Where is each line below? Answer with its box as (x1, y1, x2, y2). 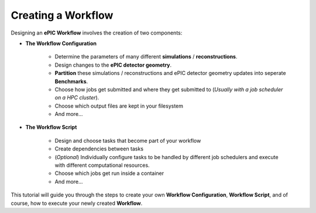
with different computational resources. (54, 162, 150, 169)
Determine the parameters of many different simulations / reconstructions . (54, 53, 238, 60)
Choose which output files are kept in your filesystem (54, 102, 184, 109)
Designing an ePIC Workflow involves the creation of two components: (11, 29, 183, 36)
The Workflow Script (25, 123, 77, 131)
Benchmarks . (54, 78, 88, 85)
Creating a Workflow (11, 9, 114, 22)
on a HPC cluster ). (54, 94, 99, 101)
